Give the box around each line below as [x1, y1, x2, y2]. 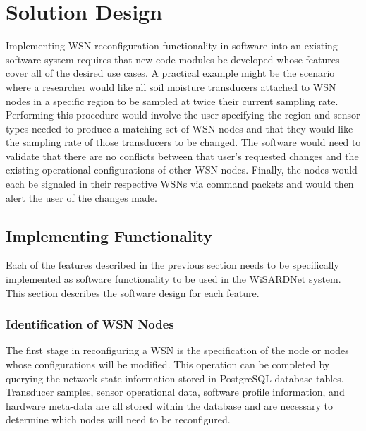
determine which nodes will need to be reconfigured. [6, 412, 231, 427]
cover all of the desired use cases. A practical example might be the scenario [6, 66, 335, 80]
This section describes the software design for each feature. [6, 285, 260, 300]
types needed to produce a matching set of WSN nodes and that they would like [6, 121, 353, 135]
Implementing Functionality [6, 224, 212, 246]
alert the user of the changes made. [6, 190, 157, 205]
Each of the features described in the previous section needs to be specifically [6, 257, 339, 272]
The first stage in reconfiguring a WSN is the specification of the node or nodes [6, 343, 349, 358]
